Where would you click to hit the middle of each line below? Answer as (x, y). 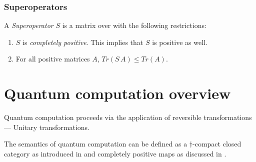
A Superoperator (29, 25)
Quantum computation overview (117, 93)
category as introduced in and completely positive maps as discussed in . (115, 153)
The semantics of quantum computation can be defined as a (96, 144)
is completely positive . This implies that (83, 42)
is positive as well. (180, 42)
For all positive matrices (53, 59)
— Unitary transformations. (47, 127)
